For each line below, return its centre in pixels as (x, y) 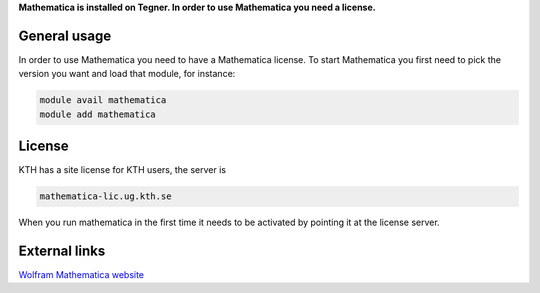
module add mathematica (98, 114)
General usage (65, 35)
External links (62, 250)
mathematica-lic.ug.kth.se (105, 196)
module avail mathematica (103, 100)
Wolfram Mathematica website (81, 275)
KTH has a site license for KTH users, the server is (122, 170)
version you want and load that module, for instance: (127, 74)
